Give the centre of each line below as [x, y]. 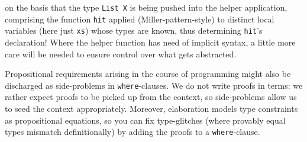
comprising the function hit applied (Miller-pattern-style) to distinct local [140, 19]
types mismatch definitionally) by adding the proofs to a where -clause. [133, 132]
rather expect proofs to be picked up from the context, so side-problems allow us [151, 97]
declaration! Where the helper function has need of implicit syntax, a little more [150, 42]
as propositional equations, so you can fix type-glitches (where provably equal [145, 120]
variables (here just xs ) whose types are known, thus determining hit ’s [134, 30]
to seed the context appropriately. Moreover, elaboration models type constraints [151, 108]
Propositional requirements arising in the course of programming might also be [148, 74]
